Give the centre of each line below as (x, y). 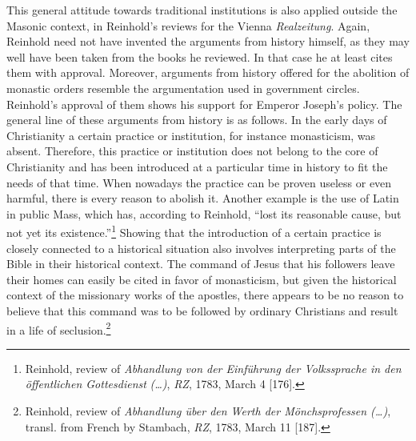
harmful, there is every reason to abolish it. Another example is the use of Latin (203, 198)
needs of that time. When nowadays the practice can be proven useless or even (199, 182)
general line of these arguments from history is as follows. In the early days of (197, 120)
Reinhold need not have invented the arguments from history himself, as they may (208, 41)
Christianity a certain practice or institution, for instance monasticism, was (191, 135)
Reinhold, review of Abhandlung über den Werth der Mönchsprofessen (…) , (208, 410)
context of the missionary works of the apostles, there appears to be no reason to (205, 295)
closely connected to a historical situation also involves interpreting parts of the (201, 248)
